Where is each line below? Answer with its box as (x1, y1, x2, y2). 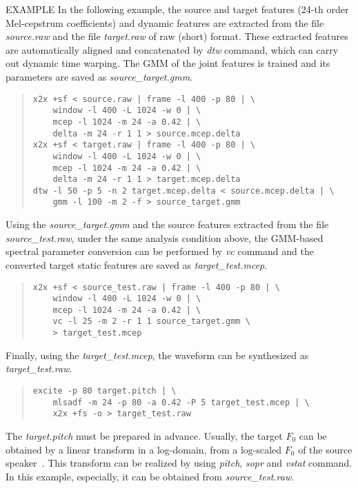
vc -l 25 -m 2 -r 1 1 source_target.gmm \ (52, 316, 250, 327)
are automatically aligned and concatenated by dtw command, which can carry (6, 42, 339, 57)
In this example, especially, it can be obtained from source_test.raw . (6, 469, 295, 483)
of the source (298, 442, 352, 456)
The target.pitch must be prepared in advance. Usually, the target (6, 428, 283, 443)
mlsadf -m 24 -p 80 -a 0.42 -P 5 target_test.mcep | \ (52, 397, 310, 407)
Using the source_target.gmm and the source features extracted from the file (6, 217, 329, 232)
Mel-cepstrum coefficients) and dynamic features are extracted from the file (6, 15, 324, 30)
